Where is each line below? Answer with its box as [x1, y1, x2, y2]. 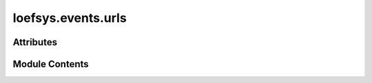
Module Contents [12, 58, 89, 70]
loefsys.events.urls [12, 10, 127, 25]
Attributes [12, 36, 58, 48]
